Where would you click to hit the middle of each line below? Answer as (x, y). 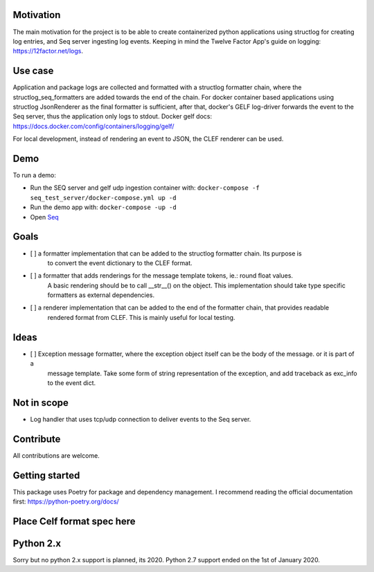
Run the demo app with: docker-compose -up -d (103, 207)
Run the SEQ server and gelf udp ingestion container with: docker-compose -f (145, 188)
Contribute (37, 439)
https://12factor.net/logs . (48, 51)
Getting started (46, 475)
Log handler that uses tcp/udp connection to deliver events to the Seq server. (141, 419)
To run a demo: (35, 175)
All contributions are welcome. (56, 455)
